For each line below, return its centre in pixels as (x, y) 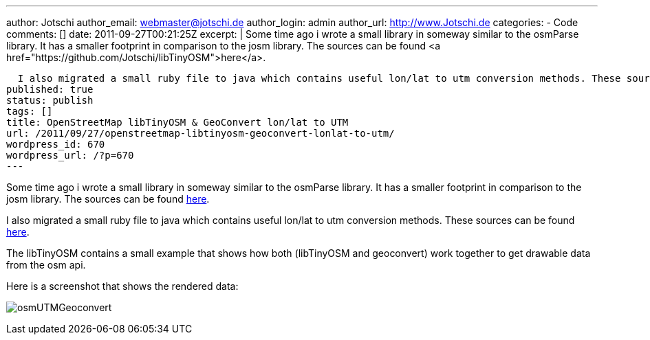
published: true (50, 89)
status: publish (50, 100)
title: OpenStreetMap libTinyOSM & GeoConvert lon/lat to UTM (177, 122)
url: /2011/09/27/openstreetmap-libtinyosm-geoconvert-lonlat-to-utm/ (201, 133)
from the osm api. (46, 265)
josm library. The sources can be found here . (108, 199)
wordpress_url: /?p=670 (70, 155)
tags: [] (30, 111)
